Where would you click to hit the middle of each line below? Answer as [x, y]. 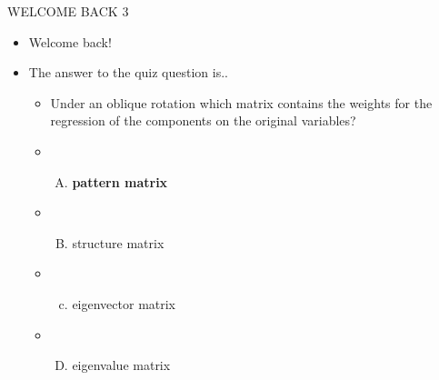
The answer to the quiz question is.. [128, 72]
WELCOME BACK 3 [68, 11]
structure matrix [118, 242]
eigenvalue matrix [121, 365]
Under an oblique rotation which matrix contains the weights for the [241, 102]
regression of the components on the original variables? [203, 120]
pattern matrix [120, 181]
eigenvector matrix [124, 303]
